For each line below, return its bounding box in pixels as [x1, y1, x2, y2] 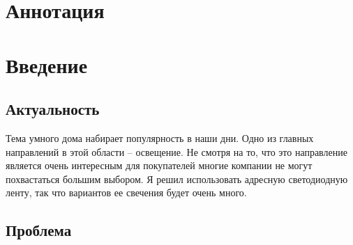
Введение [6, 50, 88, 79]
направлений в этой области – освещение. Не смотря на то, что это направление [6, 144, 347, 159]
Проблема [6, 219, 72, 241]
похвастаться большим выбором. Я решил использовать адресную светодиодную [6, 171, 348, 186]
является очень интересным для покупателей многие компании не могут [6, 158, 313, 173]
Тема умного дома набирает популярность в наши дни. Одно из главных [6, 130, 314, 145]
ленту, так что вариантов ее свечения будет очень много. [6, 185, 247, 200]
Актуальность [6, 98, 100, 120]
